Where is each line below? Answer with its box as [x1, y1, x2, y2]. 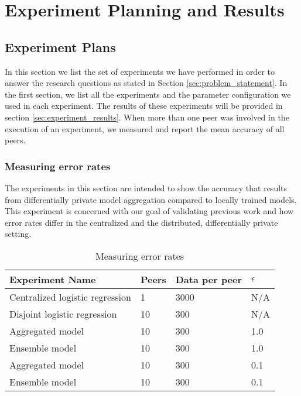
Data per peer [175, 272, 242, 286]
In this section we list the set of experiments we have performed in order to [5, 65, 275, 77]
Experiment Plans [5, 37, 116, 56]
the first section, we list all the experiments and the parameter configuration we [5, 88, 291, 100]
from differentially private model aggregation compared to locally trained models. [5, 193, 297, 205]
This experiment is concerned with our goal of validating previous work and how [5, 205, 294, 217]
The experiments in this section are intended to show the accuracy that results [5, 181, 288, 194]
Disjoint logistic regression [9, 307, 117, 321]
